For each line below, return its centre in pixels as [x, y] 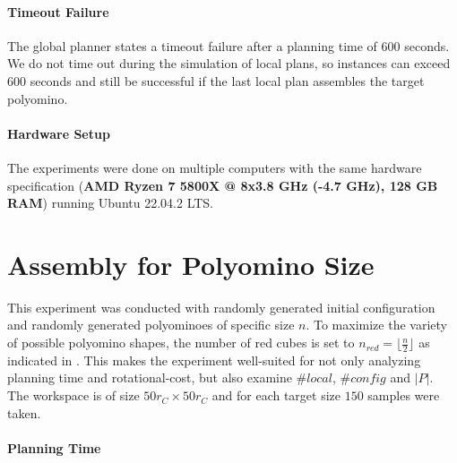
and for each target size [276, 395]
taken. [24, 412]
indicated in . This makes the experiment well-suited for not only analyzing [214, 360]
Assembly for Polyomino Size [191, 264]
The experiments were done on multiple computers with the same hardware [215, 167]
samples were [404, 395]
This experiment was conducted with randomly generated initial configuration [221, 307]
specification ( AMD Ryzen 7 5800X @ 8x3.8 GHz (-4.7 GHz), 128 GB [223, 185]
